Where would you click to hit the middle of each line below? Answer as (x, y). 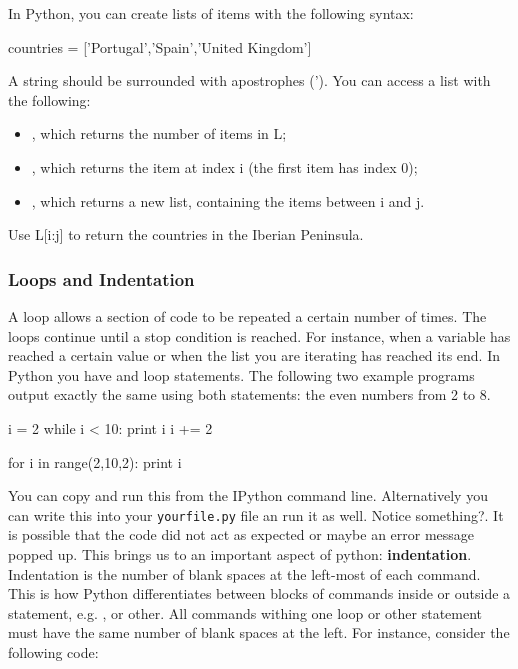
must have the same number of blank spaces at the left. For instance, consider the (259, 632)
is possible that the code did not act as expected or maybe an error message (241, 534)
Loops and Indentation (101, 278)
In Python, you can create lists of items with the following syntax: (211, 13)
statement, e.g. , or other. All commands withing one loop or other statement (245, 612)
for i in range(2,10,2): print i (95, 461)
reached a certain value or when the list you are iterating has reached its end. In (254, 355)
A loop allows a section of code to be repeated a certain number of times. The (247, 315)
